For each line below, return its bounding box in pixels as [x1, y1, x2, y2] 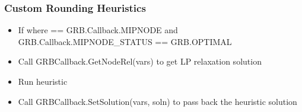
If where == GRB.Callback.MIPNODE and [18, 24, 178, 36]
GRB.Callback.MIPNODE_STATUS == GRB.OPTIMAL [18, 35, 232, 47]
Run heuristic [18, 75, 68, 87]
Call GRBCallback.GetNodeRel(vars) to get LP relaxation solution [18, 55, 262, 68]
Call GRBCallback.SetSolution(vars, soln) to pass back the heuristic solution [18, 95, 297, 107]
